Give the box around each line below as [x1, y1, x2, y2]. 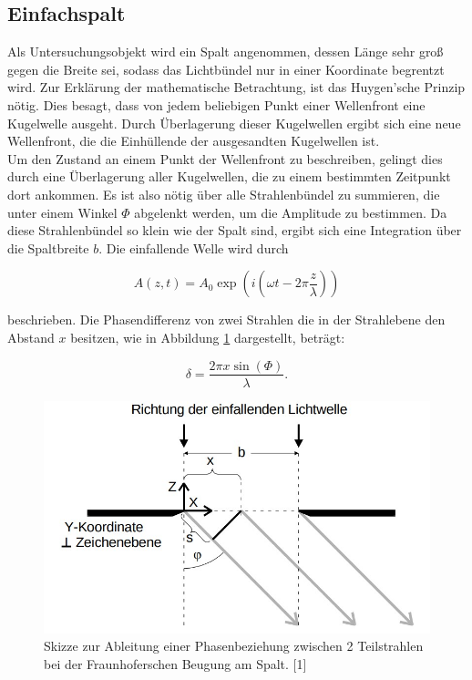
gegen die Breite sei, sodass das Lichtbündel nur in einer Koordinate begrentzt [7, 59, 445, 78]
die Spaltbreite [7, 238, 89, 257]
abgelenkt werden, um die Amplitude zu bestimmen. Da [134, 202, 447, 222]
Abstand [7, 327, 55, 346]
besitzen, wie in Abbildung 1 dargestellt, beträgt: [70, 327, 345, 346]
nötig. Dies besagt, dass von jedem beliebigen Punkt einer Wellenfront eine [7, 95, 426, 114]
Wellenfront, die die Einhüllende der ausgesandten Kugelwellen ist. [7, 131, 380, 150]
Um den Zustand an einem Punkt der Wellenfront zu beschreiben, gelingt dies [7, 149, 443, 168]
